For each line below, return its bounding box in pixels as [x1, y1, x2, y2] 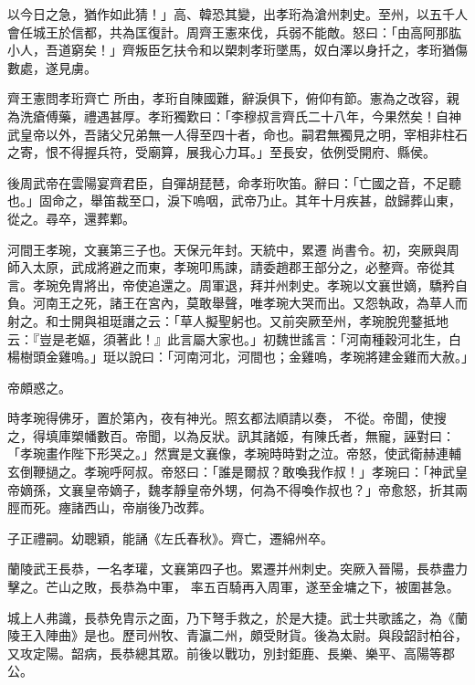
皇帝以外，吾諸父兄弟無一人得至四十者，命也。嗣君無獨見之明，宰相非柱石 [19, 124, 468, 143]
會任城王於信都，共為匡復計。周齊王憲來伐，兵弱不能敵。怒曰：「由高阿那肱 [7, 22, 461, 41]
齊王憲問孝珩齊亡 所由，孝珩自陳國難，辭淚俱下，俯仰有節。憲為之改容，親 [7, 89, 459, 108]
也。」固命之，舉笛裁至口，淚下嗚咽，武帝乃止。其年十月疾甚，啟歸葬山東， [7, 191, 461, 210]
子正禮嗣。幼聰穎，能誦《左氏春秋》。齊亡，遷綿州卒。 [7, 528, 333, 547]
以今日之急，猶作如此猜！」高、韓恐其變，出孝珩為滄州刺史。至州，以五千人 [7, 5, 468, 23]
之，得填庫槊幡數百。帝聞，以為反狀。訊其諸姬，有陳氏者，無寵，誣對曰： [7, 426, 455, 445]
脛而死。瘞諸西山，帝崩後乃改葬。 [7, 498, 212, 517]
